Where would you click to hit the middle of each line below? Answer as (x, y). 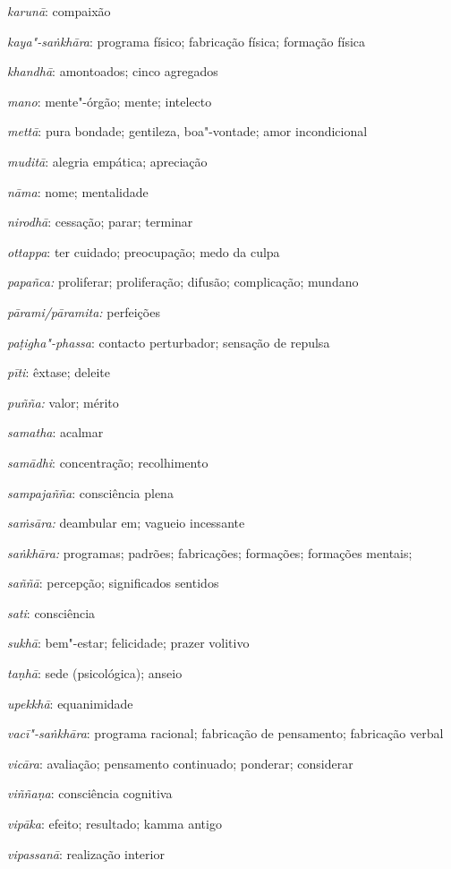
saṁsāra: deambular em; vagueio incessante (126, 523)
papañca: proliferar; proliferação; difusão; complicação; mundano (183, 282)
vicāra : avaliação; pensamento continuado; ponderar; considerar (180, 763)
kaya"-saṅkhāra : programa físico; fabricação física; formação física (187, 41)
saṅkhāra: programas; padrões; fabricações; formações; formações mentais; (210, 552)
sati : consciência (51, 612)
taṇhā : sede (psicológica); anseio (95, 673)
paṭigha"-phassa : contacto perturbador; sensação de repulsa (169, 342)
